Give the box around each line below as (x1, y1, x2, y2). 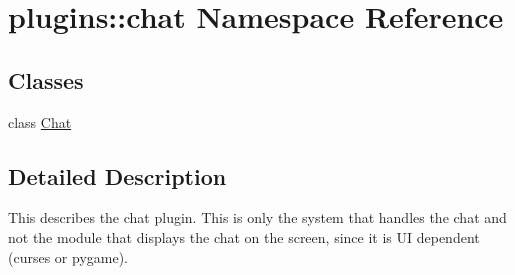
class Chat (8, 111, 72, 132)
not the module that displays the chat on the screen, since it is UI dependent (8, 226, 480, 247)
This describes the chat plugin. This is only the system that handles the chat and (8, 207, 507, 228)
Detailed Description (8, 160, 227, 191)
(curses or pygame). (8, 246, 128, 267)
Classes (8, 64, 84, 95)
